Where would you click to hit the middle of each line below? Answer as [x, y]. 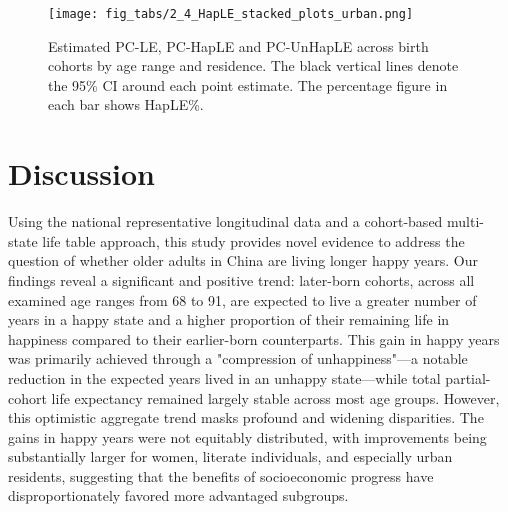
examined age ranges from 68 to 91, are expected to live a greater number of [242, 299]
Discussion [81, 173]
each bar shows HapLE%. [126, 104]
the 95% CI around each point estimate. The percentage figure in [248, 84]
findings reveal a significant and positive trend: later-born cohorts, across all [241, 279]
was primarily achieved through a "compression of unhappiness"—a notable [238, 358]
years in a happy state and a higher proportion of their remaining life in [229, 319]
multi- [465, 221]
